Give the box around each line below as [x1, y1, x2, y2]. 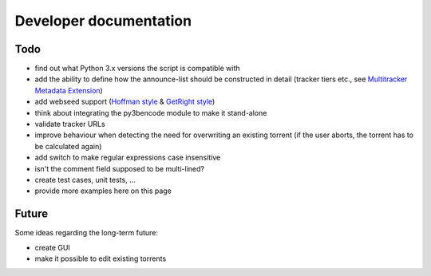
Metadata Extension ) [34, 85, 103, 95]
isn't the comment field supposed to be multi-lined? [34, 164, 205, 173]
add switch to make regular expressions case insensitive [34, 152, 221, 163]
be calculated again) [34, 141, 102, 151]
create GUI [34, 242, 71, 252]
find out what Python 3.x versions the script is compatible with [34, 64, 240, 73]
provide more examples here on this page [34, 186, 172, 195]
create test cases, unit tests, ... [34, 175, 136, 184]
